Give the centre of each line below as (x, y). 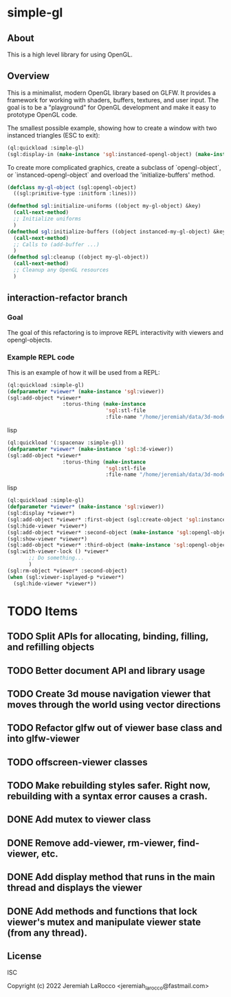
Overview (29, 76)
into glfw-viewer (44, 739)
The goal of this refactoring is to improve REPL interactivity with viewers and (115, 332)
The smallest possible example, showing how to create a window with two (112, 128)
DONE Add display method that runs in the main (111, 877)
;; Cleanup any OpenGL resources (61, 270)
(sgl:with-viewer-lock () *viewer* (58, 551)
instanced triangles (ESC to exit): (54, 135)
